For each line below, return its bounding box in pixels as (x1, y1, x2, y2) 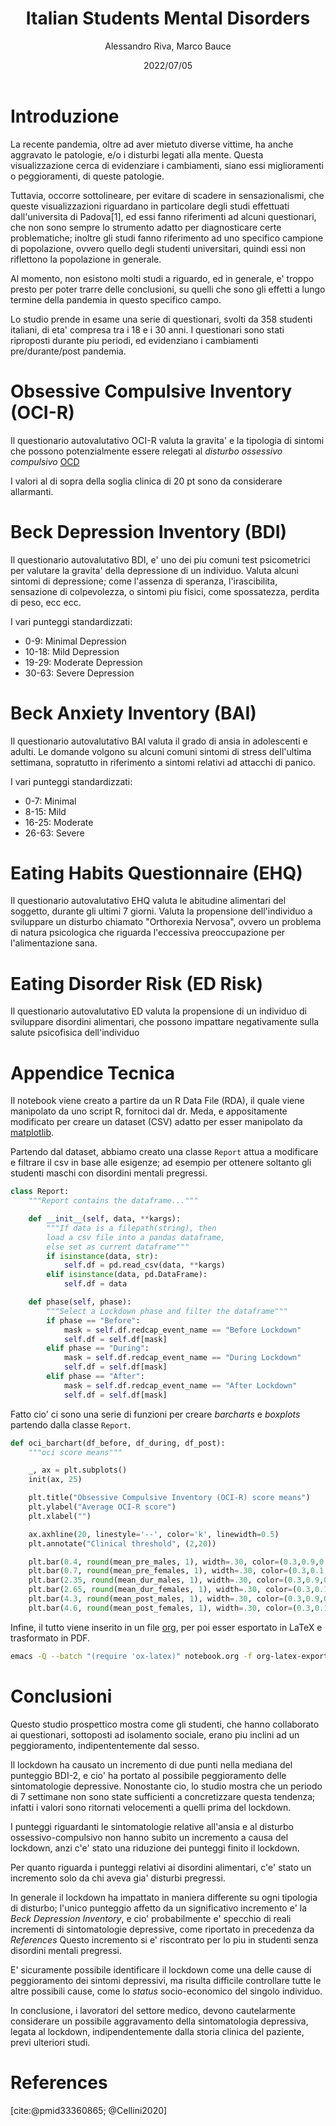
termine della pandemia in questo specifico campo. (10, 293, 222, 306)
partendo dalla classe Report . (10, 1418, 131, 1431)
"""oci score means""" (28, 1447, 123, 1457)
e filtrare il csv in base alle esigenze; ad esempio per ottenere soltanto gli (10, 1157, 312, 1169)
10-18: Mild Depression (24, 645, 120, 657)
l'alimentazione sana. (10, 937, 98, 949)
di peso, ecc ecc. (10, 596, 82, 608)
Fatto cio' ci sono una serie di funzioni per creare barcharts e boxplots (10, 1408, 301, 1420)
